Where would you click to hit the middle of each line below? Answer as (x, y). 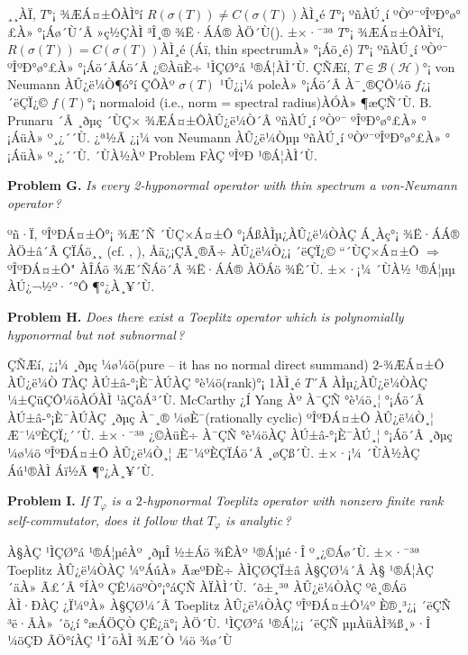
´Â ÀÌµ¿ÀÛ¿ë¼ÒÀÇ (370, 382)
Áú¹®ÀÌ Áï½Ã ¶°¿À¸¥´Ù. (81, 470)
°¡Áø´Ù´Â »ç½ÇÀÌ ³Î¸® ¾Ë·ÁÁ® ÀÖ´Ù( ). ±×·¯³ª (185, 31)
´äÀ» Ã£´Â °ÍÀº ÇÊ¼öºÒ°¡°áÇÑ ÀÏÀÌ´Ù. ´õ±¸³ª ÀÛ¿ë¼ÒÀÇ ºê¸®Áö (207, 587)
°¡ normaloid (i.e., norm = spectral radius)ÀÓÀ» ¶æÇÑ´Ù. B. (259, 101)
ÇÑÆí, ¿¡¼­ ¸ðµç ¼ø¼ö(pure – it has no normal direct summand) (188, 364)
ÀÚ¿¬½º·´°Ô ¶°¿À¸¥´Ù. (81, 286)
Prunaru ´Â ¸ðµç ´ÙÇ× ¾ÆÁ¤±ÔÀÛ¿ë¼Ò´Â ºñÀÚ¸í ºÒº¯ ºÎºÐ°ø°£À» (212, 119)
